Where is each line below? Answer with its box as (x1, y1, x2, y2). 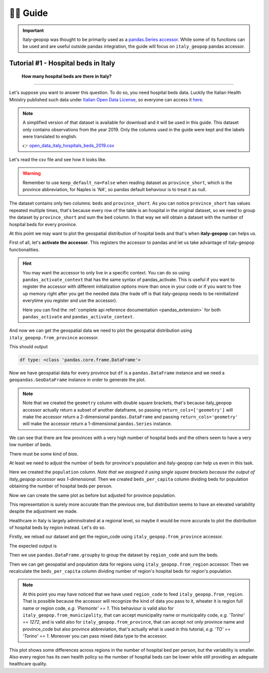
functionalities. (9, 246, 40, 252)
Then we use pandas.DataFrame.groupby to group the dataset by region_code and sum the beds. (9, 552, 219, 558)
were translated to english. (22, 134, 77, 140)
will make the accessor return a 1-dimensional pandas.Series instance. (22, 421, 172, 427)
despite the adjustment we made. (9, 508, 78, 514)
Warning (22, 170, 41, 177)
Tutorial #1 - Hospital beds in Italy (9, 59, 116, 67)
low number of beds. (9, 442, 52, 448)
